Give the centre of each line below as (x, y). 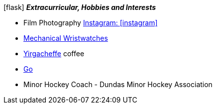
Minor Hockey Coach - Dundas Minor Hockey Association (118, 84)
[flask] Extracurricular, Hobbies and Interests (80, 7)
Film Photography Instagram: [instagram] (91, 23)
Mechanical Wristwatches (66, 38)
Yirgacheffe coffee (54, 54)
